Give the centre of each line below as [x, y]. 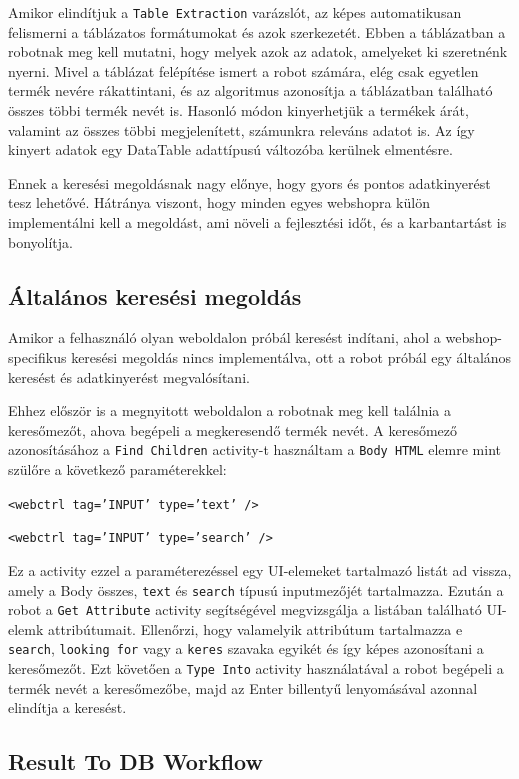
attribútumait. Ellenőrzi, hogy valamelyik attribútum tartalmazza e [255, 628]
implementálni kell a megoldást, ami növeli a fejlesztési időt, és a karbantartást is [257, 222]
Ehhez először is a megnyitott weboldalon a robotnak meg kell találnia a [229, 410]
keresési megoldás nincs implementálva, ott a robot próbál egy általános [291, 356]
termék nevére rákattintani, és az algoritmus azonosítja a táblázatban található [250, 90]
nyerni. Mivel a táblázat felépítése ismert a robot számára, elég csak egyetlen [243, 70]
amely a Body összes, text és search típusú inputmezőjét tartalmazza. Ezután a [256, 589]
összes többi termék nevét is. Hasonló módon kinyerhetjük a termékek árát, [238, 110]
